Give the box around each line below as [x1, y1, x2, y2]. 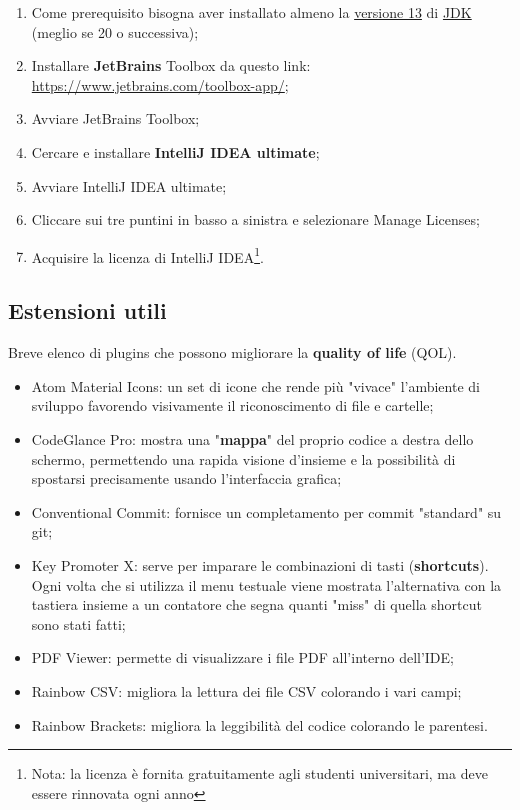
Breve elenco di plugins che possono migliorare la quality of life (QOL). [8, 342, 457, 363]
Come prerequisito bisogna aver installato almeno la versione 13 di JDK [31, 2, 472, 22]
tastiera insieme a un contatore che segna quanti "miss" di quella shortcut [31, 594, 482, 615]
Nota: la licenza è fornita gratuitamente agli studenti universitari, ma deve [31, 763, 488, 784]
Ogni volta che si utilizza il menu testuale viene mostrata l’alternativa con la [31, 574, 502, 595]
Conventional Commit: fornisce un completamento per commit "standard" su [31, 501, 502, 522]
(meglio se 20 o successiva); [31, 21, 199, 42]
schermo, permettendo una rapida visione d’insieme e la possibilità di [31, 448, 456, 469]
